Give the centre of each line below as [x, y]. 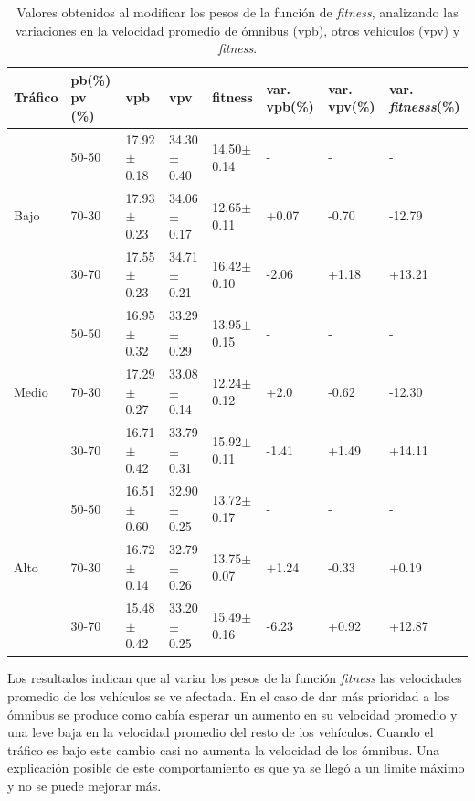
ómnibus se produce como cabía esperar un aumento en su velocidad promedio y [232, 714]
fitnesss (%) [424, 107]
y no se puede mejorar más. [84, 785]
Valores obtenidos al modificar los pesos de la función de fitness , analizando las [237, 12]
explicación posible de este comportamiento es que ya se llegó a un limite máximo [236, 768]
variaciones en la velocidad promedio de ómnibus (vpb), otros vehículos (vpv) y [237, 30]
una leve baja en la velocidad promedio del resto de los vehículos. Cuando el [221, 732]
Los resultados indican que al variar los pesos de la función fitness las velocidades [235, 678]
